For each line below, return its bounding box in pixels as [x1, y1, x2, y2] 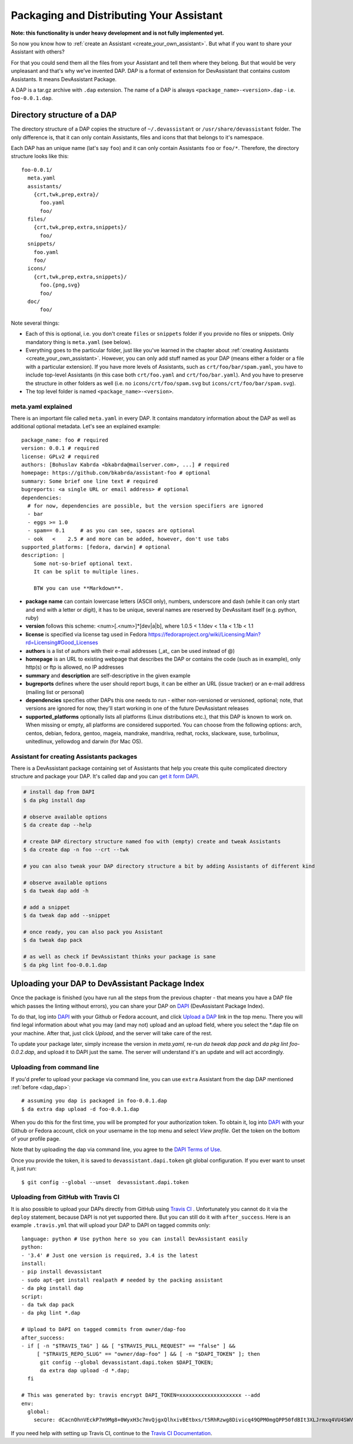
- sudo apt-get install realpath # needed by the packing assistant [21, 1276, 223, 1283]
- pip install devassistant [21, 1268, 102, 1275]
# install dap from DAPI [23, 789, 95, 795]
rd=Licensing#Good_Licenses [25, 639, 98, 646]
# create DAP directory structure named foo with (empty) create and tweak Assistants [23, 838, 281, 845]
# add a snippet [23, 903, 71, 911]
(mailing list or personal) [25, 688, 85, 695]
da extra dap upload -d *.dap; [39, 1368, 131, 1374]
